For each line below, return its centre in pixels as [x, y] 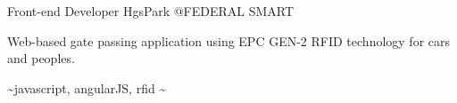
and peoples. [41, 58]
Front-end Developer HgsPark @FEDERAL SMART [151, 11]
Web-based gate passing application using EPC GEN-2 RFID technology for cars [229, 40]
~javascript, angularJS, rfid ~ [87, 87]
